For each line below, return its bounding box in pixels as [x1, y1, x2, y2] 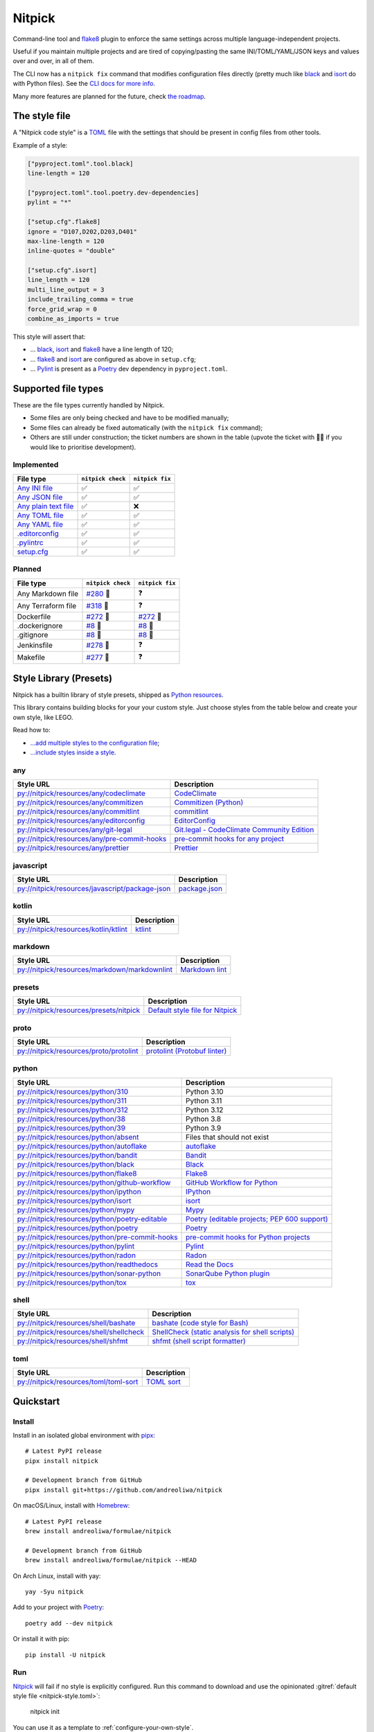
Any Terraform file [17, 601, 77, 611]
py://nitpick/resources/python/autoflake [17, 1141, 148, 1151]
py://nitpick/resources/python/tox [17, 1278, 127, 1287]
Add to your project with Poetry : [12, 1603, 105, 1611]
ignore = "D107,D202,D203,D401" [27, 227, 138, 236]
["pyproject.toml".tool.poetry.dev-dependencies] [27, 188, 199, 197]
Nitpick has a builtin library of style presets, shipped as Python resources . [12, 691, 224, 699]
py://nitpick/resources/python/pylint [17, 1241, 135, 1251]
